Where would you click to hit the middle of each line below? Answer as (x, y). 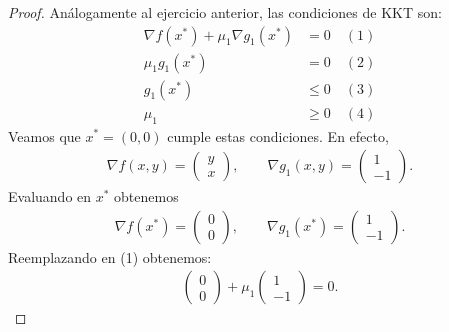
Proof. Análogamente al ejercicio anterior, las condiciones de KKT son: (225, 12)
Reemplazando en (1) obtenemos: (110, 256)
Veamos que (44, 135)
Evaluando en (50, 196)
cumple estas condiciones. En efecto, (278, 135)
